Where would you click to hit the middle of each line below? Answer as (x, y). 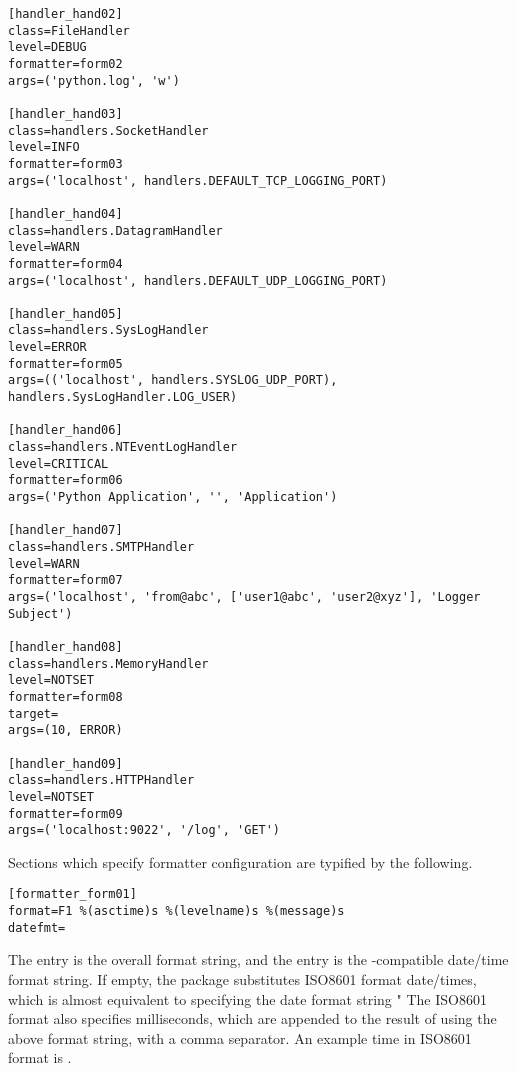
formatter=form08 (65, 696)
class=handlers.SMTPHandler (101, 547)
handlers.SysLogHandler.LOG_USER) (123, 397)
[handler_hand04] (65, 213)
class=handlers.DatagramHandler (115, 230)
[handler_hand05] (65, 313)
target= (33, 713)
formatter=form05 (65, 363)
